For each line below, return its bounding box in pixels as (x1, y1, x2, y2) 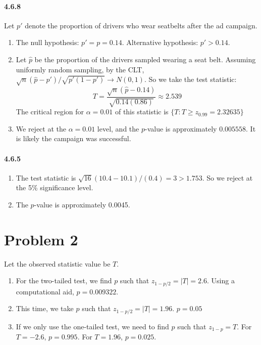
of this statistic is (115, 106, 169, 117)
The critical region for (16, 106, 84, 117)
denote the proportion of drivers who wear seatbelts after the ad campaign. (25, 20, 257, 30)
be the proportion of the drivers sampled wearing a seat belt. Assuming (34, 54, 256, 64)
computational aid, (16, 286, 74, 296)
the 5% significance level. (16, 182, 93, 193)
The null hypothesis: (16, 37, 79, 48)
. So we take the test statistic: (144, 74, 237, 84)
